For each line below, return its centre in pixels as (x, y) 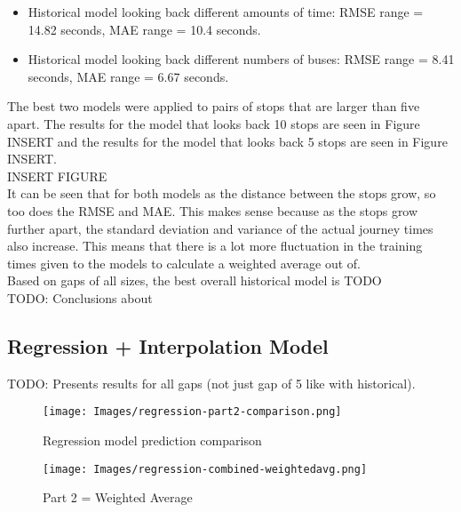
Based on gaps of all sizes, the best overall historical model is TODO (195, 280)
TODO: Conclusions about (80, 297)
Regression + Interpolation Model (168, 345)
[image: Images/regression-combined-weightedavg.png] (205, 469)
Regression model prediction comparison (152, 440)
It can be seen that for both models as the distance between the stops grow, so (222, 193)
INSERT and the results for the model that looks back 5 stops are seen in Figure (227, 141)
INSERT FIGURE (57, 176)
